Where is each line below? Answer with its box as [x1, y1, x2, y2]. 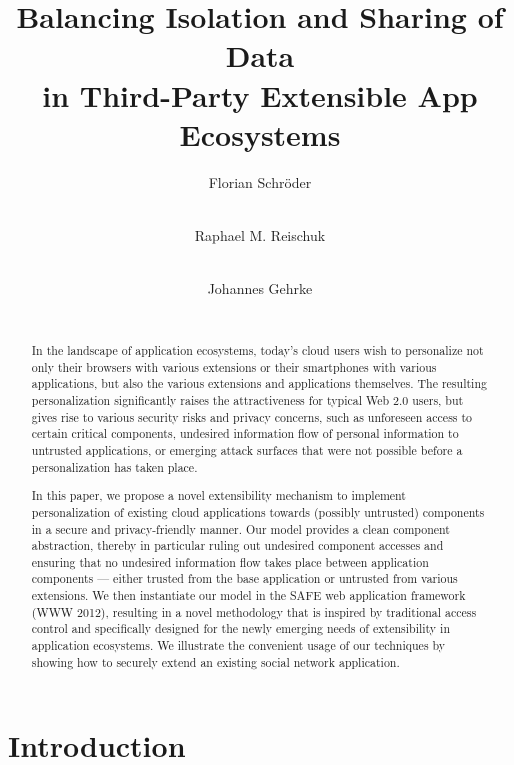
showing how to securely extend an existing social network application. [31, 653, 400, 670]
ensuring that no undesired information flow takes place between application [31, 553, 429, 570]
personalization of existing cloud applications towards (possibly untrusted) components [31, 503, 485, 520]
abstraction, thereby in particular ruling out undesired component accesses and [31, 537, 444, 554]
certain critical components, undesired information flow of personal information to [31, 425, 459, 442]
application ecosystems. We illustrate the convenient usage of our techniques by [31, 637, 446, 654]
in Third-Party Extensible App [42, 74, 478, 115]
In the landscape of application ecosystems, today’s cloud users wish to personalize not [31, 342, 484, 359]
